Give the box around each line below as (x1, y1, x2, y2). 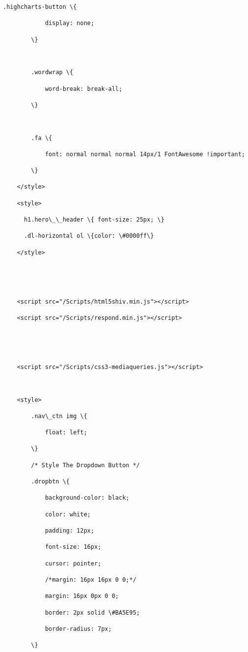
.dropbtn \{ (31, 478, 70, 485)
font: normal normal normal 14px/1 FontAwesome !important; (45, 150, 245, 158)
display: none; (45, 20, 95, 27)
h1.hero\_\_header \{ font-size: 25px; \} (24, 216, 165, 224)
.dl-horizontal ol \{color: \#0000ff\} (24, 232, 154, 240)
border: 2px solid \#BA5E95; (45, 609, 140, 616)
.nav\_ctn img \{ (31, 412, 87, 420)
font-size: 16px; (45, 543, 101, 551)
